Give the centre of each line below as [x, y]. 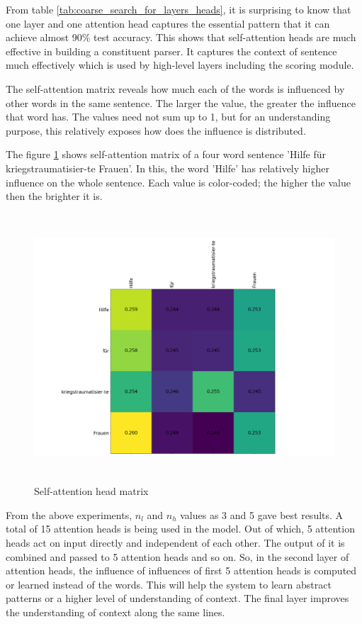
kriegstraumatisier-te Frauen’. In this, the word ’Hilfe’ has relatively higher [168, 168]
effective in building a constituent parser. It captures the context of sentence [171, 51]
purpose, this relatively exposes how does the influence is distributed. [156, 130]
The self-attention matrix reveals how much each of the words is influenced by [175, 88]
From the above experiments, [69, 514]
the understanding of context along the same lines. [115, 612]
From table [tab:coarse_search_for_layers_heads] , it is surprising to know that [179, 9]
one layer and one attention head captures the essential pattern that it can [168, 23]
